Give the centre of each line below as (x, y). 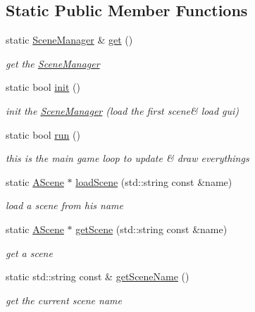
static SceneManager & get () (69, 40)
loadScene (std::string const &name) (154, 181)
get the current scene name (64, 300)
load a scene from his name (64, 205)
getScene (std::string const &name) (151, 229)
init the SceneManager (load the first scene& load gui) (123, 110)
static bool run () (43, 134)
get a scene (29, 252)
